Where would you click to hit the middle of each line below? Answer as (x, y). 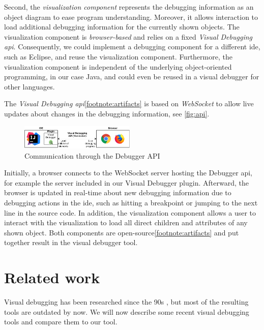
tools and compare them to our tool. (61, 322)
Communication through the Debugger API (92, 155)
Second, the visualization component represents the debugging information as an (129, 7)
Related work (52, 277)
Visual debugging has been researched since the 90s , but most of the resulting (126, 302)
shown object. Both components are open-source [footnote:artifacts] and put (122, 232)
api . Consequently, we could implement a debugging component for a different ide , (132, 47)
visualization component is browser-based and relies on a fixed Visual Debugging (128, 36)
